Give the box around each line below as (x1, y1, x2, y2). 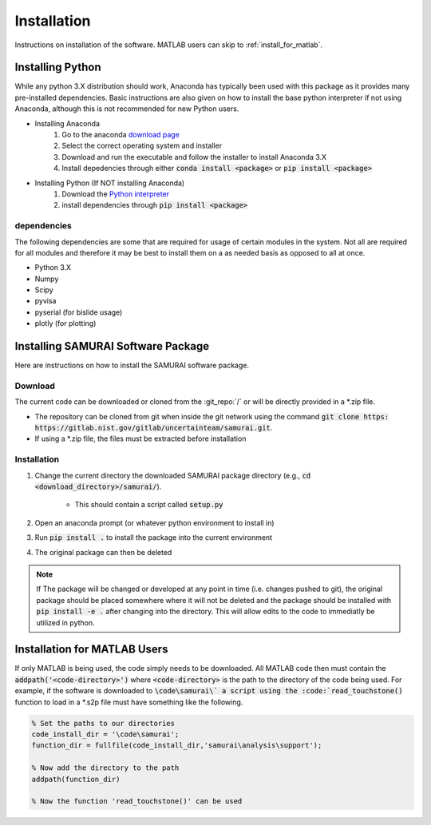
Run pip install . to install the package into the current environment (34, 533, 273, 542)
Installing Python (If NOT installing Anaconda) (34, 178, 185, 188)
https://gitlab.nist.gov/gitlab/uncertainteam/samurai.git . (34, 423, 273, 433)
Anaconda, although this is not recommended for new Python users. (14, 104, 239, 113)
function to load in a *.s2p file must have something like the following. (14, 697, 243, 707)
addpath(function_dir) (31, 775, 121, 783)
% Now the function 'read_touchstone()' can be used (31, 797, 243, 806)
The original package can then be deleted (34, 547, 172, 557)
